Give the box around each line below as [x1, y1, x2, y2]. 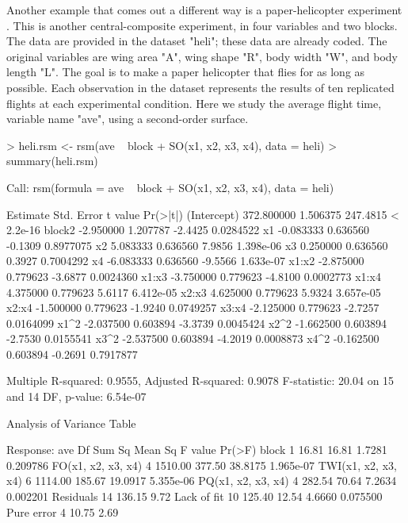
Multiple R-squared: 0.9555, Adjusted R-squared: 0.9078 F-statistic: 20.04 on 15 [6, 372, 395, 389]
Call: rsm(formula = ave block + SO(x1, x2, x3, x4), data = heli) [6, 179, 334, 195]
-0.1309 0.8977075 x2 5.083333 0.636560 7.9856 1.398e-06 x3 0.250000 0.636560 [6, 237, 388, 253]
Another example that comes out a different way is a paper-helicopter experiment [6, 2, 402, 17]
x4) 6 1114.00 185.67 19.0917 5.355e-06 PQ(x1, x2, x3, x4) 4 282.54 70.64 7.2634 [6, 472, 397, 489]
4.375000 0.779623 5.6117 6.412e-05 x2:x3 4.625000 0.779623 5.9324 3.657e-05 [6, 283, 381, 300]
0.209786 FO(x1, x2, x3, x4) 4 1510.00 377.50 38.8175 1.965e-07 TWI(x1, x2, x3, [6, 456, 397, 473]
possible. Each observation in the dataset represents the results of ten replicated [6, 79, 395, 95]
